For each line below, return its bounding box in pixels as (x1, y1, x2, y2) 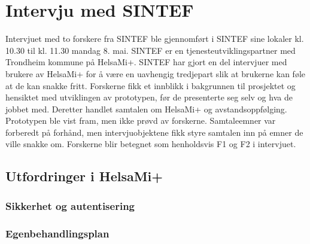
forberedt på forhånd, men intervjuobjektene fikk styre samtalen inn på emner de (5, 126, 303, 138)
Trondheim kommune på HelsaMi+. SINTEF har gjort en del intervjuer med (5, 56, 287, 68)
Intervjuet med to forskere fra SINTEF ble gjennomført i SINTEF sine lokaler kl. (5, 32, 304, 45)
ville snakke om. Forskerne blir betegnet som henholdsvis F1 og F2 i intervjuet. (5, 138, 296, 150)
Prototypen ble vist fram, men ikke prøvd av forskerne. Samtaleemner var (5, 114, 276, 127)
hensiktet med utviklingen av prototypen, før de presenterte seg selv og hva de (5, 91, 293, 103)
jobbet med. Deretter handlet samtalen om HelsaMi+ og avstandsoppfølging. (5, 102, 287, 115)
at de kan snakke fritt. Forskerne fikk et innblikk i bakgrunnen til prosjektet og (5, 79, 296, 91)
